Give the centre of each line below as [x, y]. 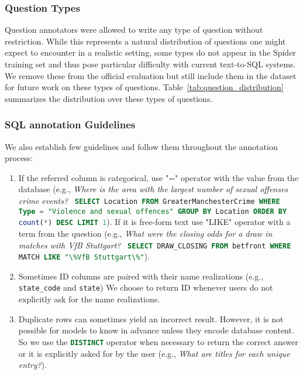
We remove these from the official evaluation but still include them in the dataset [151, 75]
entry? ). [32, 365]
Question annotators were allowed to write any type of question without [134, 30]
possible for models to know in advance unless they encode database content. [156, 330]
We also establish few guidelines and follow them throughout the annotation [141, 146]
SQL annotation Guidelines [70, 125]
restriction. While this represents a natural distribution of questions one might [145, 41]
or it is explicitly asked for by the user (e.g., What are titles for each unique [154, 353]
